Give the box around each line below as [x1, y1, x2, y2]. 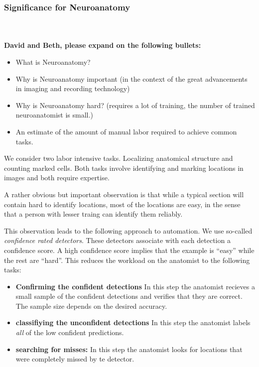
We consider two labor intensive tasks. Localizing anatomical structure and [4, 153, 233, 163]
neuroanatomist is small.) [15, 110, 93, 120]
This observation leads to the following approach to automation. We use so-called [4, 225, 253, 236]
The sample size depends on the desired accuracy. [15, 300, 167, 311]
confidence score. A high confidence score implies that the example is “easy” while [4, 245, 255, 255]
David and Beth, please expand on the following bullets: [4, 40, 201, 50]
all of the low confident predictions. [15, 327, 124, 338]
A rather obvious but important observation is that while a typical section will [4, 189, 244, 199]
